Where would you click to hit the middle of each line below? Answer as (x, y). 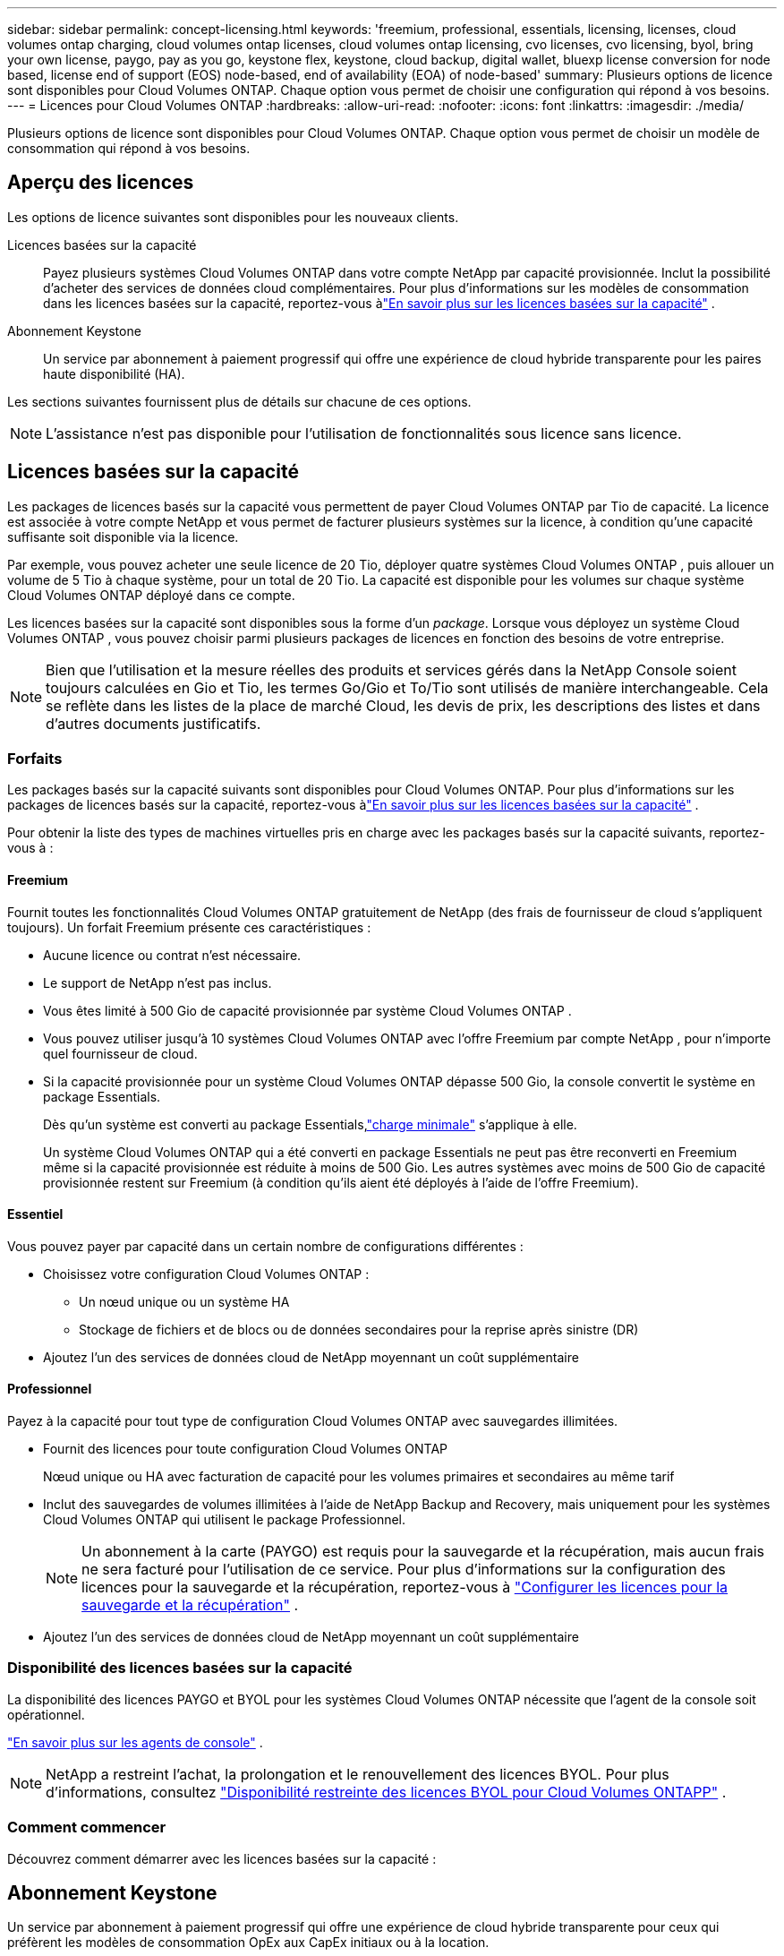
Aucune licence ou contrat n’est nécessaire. (172, 955)
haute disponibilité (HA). (114, 373)
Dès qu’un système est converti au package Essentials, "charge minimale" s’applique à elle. (310, 1124)
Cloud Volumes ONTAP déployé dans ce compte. (151, 595)
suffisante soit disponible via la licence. (123, 536)
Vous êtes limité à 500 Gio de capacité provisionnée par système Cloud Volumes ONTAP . (307, 1010)
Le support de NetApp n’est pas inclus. (158, 982)
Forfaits (35, 759)
